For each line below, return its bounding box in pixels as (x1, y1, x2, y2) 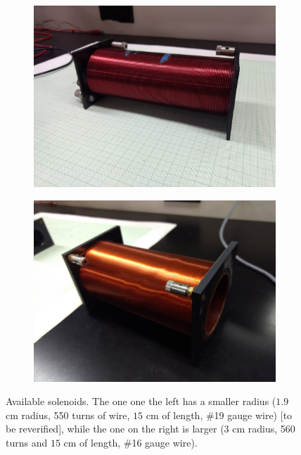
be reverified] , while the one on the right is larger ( (6, 421, 224, 436)
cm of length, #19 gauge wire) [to (146, 407, 293, 422)
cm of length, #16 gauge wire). (63, 435, 198, 449)
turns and (6, 435, 48, 449)
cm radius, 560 (232, 421, 295, 436)
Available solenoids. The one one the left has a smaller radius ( (6, 394, 276, 409)
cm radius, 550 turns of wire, (6, 407, 130, 422)
